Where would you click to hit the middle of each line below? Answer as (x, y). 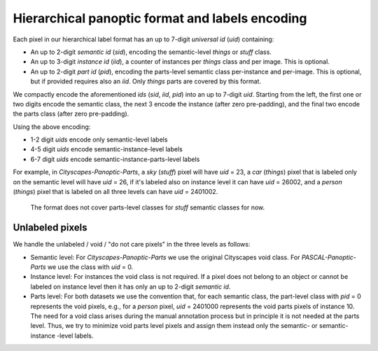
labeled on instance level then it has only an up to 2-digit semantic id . (131, 287)
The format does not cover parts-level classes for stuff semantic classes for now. (148, 207)
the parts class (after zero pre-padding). (71, 114)
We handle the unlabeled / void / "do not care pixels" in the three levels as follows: (132, 245)
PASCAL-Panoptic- (329, 257)
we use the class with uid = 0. (90, 267)
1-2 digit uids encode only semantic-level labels (99, 139)
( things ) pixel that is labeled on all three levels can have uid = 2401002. (115, 192)
